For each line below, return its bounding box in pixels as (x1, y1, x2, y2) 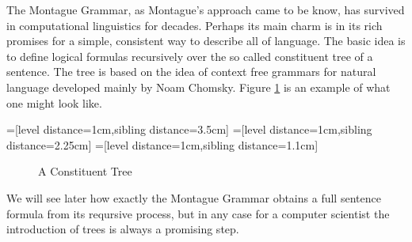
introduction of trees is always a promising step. (6, 221, 239, 237)
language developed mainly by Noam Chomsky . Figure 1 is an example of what (6, 78, 391, 95)
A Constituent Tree (38, 163, 132, 180)
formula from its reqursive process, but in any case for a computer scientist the (6, 205, 390, 221)
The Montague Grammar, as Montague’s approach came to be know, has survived (6, 2, 405, 17)
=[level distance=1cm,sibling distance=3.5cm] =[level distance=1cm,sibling (6, 121, 372, 138)
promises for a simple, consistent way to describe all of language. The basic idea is (6, 32, 406, 49)
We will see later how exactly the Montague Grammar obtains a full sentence (6, 189, 381, 206)
